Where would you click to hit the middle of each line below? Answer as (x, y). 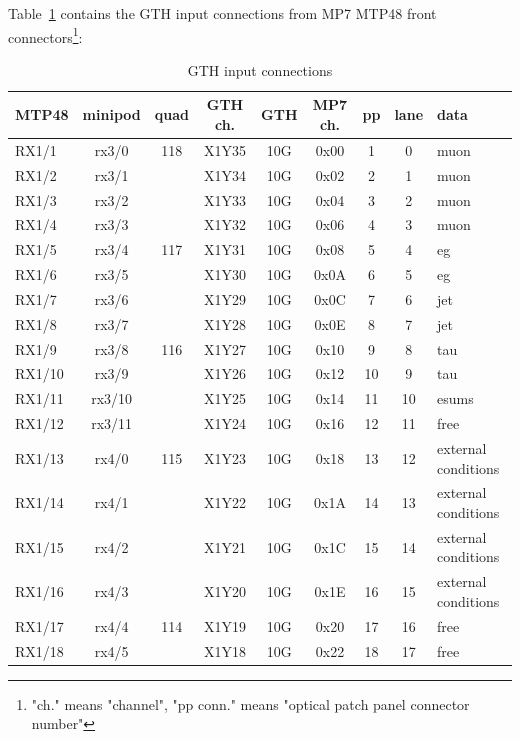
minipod (111, 114)
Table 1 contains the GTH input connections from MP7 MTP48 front (222, 13)
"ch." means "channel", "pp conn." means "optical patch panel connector (250, 703)
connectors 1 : (45, 35)
